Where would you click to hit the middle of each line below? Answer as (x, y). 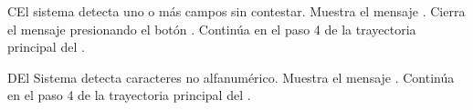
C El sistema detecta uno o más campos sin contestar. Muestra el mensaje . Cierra (236, 11)
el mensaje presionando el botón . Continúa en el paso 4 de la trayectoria (212, 29)
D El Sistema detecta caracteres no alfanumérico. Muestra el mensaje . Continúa (231, 77)
